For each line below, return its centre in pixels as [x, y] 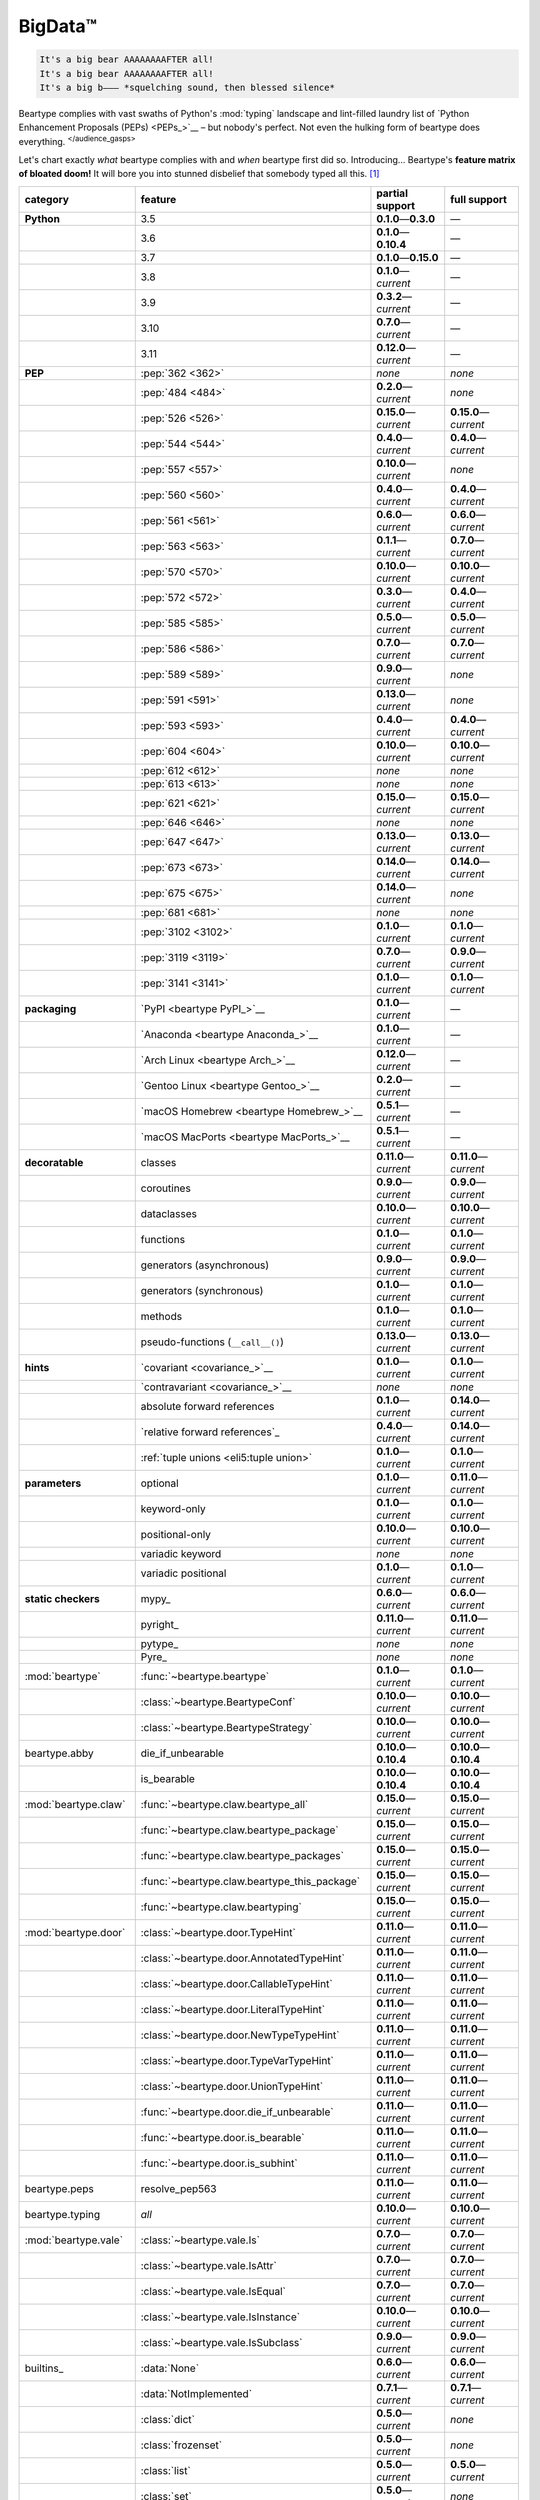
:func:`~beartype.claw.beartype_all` [224, 1804]
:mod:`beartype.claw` [75, 1804]
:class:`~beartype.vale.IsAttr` [208, 2265]
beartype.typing [62, 2214]
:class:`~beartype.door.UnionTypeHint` [232, 2086]
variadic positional [183, 1573]
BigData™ [57, 26]
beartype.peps [59, 2188]
